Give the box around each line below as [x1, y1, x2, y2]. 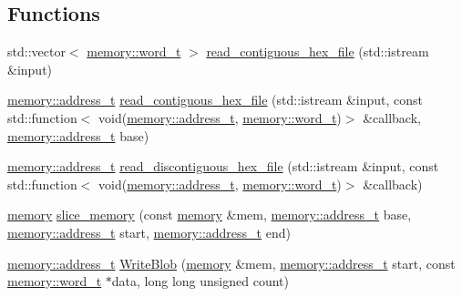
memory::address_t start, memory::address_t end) [7, 222, 291, 241]
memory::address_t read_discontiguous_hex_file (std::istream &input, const [7, 157, 439, 176]
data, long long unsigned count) [111, 271, 289, 291]
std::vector [7, 42, 66, 61]
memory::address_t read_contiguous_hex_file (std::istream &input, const [7, 90, 424, 109]
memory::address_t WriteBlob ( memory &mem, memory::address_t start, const [7, 253, 456, 272]
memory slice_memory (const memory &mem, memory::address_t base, [7, 205, 412, 224]
